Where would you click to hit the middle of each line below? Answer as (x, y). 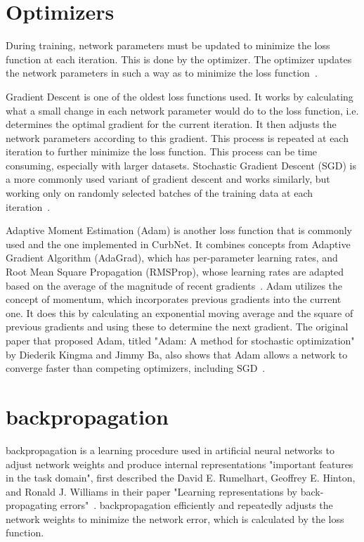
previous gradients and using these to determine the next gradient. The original (177, 327)
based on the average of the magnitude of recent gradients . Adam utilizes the (174, 285)
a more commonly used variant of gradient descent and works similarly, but (168, 179)
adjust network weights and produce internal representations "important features (180, 464)
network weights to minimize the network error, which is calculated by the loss (175, 518)
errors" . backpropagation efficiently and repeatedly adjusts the (196, 505)
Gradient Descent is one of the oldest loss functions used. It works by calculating (180, 96)
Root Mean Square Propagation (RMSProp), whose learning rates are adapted (175, 272)
